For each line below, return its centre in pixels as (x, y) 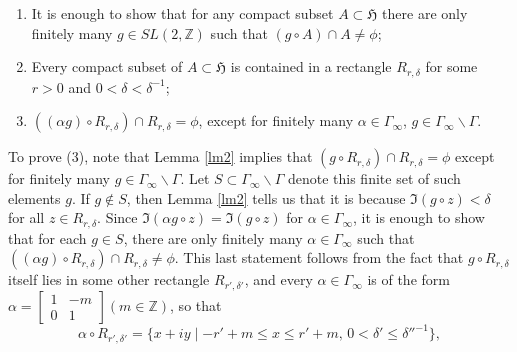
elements (34, 197)
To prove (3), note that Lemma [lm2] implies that (160, 156)
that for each (47, 237)
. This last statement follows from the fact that (319, 257)
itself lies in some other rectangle (109, 279)
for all (26, 217)
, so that (196, 304)
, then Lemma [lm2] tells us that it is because (266, 197)
